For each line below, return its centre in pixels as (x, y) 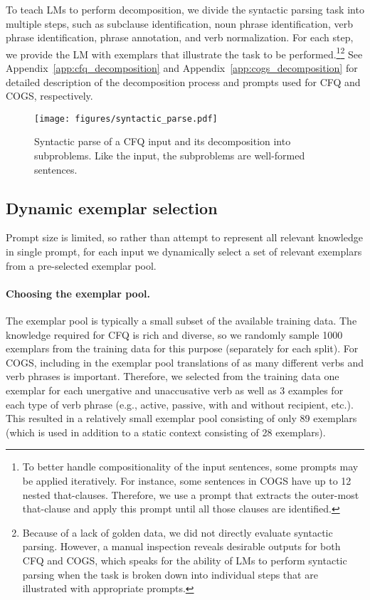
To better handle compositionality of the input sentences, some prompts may (190, 467)
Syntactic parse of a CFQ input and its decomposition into (163, 141)
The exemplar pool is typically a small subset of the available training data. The (181, 321)
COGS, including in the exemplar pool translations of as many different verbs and (185, 362)
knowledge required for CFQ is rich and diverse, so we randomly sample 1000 (174, 334)
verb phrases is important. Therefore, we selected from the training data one (173, 376)
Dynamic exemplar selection (112, 207)
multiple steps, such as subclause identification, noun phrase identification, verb (179, 23)
